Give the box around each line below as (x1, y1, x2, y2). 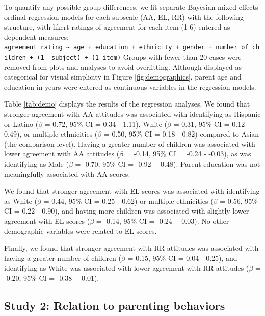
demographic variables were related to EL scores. (4, 225, 157, 236)
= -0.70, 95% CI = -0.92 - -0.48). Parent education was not (75, 159, 260, 169)
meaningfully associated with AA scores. (4, 168, 130, 179)
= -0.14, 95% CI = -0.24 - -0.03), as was (125, 148, 251, 159)
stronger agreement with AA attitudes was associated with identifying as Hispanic (4, 109, 261, 119)
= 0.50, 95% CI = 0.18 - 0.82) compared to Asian (103, 128, 259, 139)
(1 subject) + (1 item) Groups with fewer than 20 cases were (37, 51, 242, 62)
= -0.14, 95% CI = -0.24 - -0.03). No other (96, 216, 229, 226)
